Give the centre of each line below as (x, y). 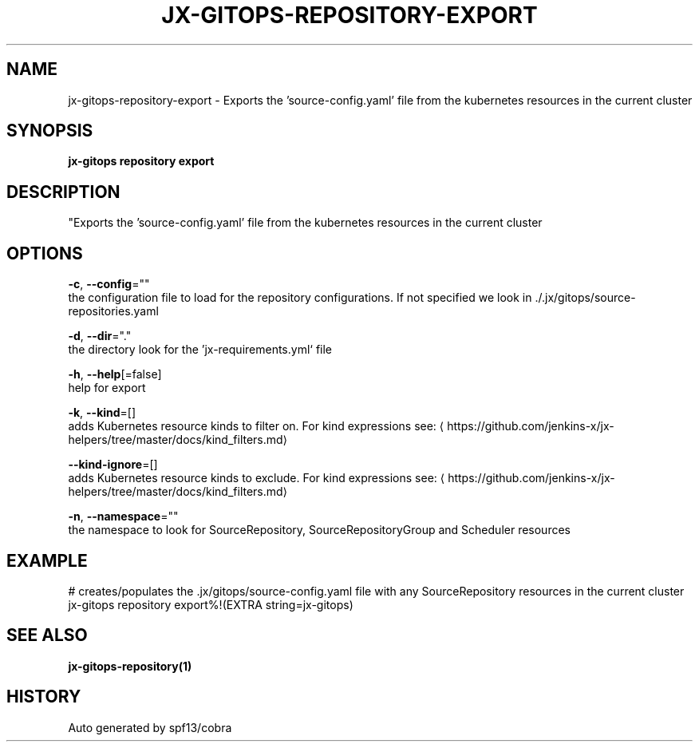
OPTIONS (45, 253)
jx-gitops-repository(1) (130, 666)
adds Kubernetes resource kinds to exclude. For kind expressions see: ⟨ (257, 478)
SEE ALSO (47, 635)
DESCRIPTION (63, 192)
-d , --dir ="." (100, 336)
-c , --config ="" (109, 284)
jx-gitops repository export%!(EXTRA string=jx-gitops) (211, 604)
